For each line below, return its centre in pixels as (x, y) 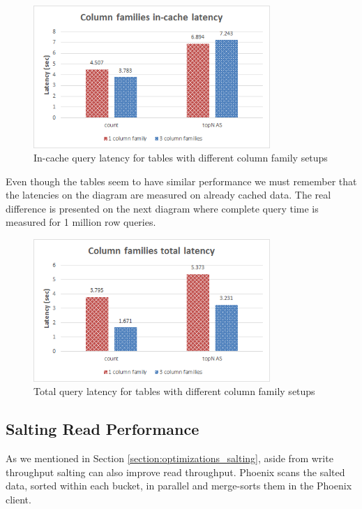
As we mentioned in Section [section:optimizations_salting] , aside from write (169, 458)
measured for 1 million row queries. (81, 222)
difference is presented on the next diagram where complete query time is (162, 208)
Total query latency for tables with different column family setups (174, 391)
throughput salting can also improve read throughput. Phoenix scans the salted (175, 472)
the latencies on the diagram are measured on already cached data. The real (168, 195)
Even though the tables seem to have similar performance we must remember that (181, 181)
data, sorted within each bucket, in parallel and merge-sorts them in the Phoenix (179, 486)
